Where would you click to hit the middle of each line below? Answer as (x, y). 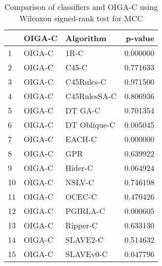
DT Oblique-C (90, 125)
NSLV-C (80, 182)
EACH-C (81, 139)
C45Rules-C (86, 81)
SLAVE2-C (84, 239)
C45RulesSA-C (91, 96)
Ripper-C (81, 225)
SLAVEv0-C (86, 254)
